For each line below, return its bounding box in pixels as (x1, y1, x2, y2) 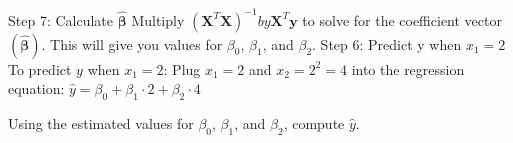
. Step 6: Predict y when (312, 33, 462, 54)
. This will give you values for (41, 33, 223, 54)
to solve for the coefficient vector (302, 9, 502, 30)
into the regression (351, 58, 465, 79)
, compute (283, 112, 345, 133)
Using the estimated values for (8, 112, 194, 133)
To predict (8, 58, 72, 79)
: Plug (163, 58, 201, 79)
